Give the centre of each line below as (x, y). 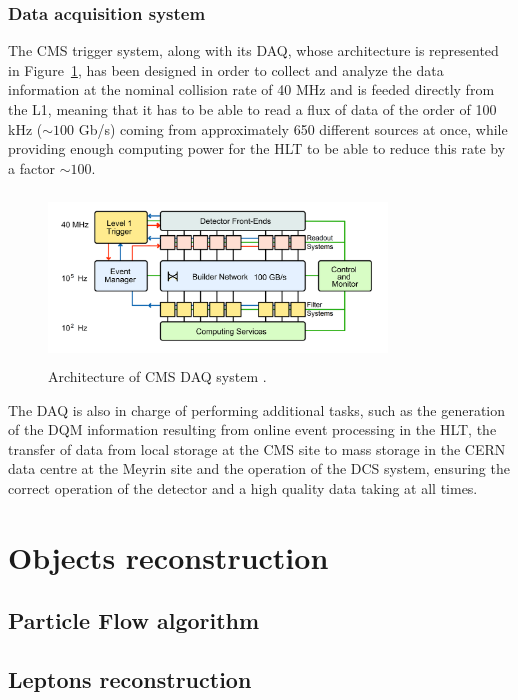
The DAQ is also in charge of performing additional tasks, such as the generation (257, 409)
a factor (32, 167)
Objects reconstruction (168, 556)
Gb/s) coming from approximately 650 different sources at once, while (293, 128)
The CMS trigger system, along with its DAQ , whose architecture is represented (253, 50)
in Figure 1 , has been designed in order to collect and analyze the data (226, 69)
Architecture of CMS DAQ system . (157, 376)
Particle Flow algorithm (134, 620)
